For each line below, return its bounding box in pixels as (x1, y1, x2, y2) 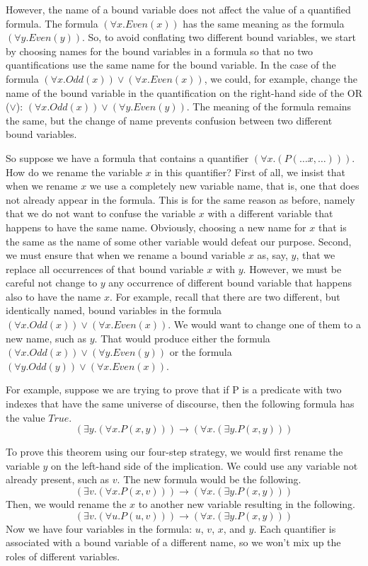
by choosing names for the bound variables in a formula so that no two (6, 43, 314, 58)
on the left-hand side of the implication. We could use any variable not (51, 458, 358, 473)
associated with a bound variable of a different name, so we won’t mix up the (6, 535, 341, 550)
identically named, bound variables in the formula (6, 303, 222, 318)
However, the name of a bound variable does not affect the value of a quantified (6, 2, 351, 16)
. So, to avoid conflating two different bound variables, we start (82, 30, 356, 45)
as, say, (257, 248, 288, 262)
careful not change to (6, 275, 98, 290)
